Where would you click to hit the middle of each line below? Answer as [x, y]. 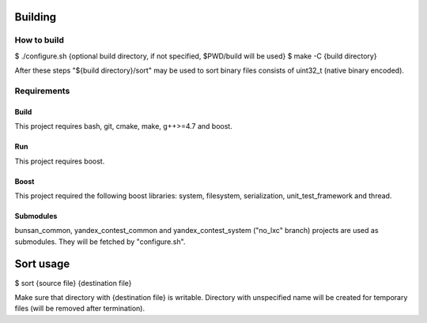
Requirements [42, 91]
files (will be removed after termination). [80, 309]
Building [36, 17]
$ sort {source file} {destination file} [73, 283]
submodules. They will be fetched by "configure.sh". [100, 242]
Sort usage [42, 264]
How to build [40, 40]
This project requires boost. [60, 161]
